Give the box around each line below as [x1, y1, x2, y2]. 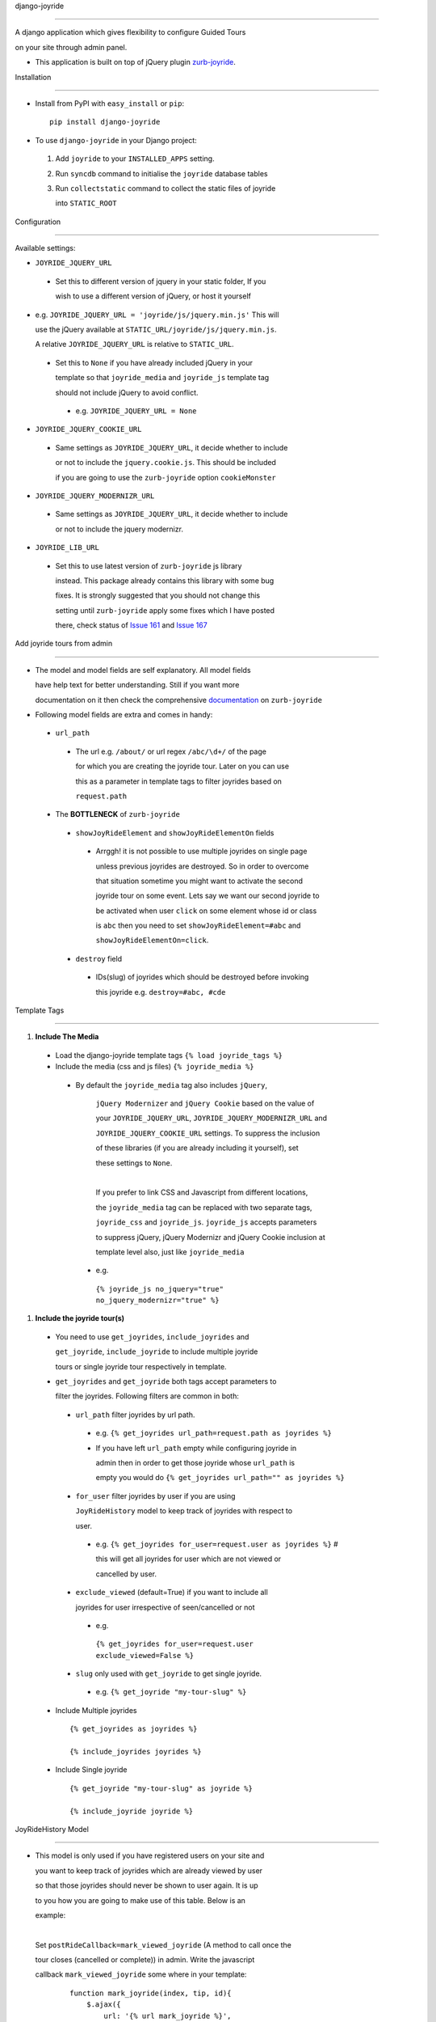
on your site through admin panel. [15, 42, 128, 52]
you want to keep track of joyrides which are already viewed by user [35, 1865, 262, 1876]
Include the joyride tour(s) [35, 1313, 125, 1323]
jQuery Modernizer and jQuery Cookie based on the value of [95, 1098, 315, 1108]
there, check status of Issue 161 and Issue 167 [55, 620, 208, 630]
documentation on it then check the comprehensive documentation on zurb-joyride [35, 695, 323, 704]
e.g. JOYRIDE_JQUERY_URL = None [75, 405, 197, 416]
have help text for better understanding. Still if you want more [35, 680, 240, 690]
